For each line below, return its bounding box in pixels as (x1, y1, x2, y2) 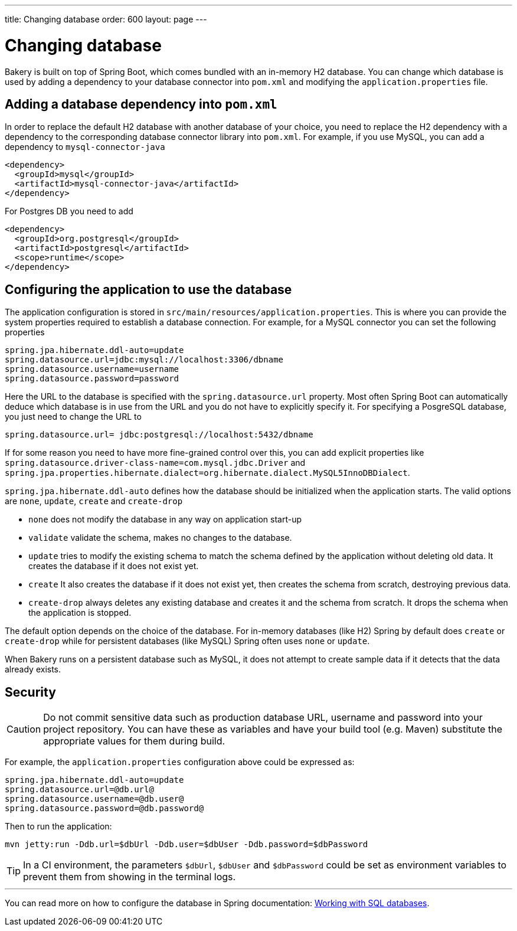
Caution (6, 723, 41, 736)
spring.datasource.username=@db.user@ (5, 794, 184, 804)
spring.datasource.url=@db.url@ (5, 785, 154, 795)
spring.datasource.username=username (5, 364, 179, 374)
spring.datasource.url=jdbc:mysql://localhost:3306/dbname (5, 355, 284, 365)
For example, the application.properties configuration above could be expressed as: (5, 757, 355, 767)
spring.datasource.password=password (5, 374, 179, 384)
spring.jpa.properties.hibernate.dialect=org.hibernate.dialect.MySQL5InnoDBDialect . (5, 468, 410, 478)
